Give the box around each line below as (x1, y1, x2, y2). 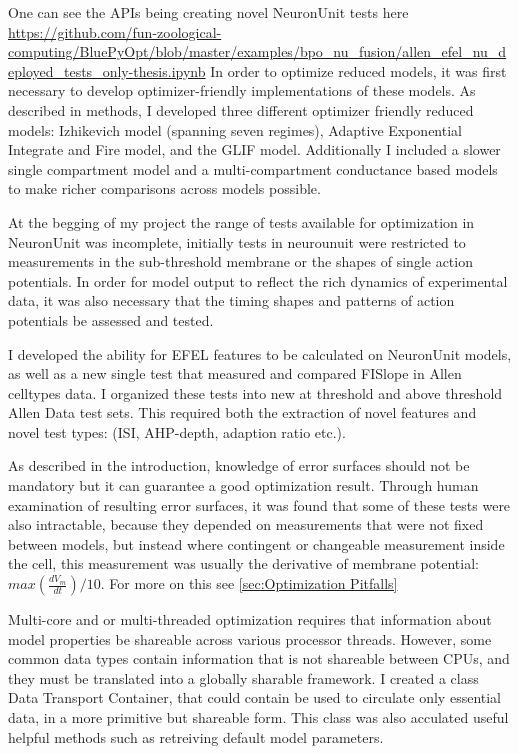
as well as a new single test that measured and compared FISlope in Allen (8, 363, 462, 384)
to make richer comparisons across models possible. (8, 178, 321, 199)
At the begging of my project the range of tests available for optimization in (8, 211, 475, 232)
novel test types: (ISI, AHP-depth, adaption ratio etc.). (8, 421, 346, 442)
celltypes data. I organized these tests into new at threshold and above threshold (8, 382, 503, 403)
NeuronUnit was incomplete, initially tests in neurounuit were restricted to (8, 231, 466, 252)
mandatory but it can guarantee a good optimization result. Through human (8, 475, 479, 496)
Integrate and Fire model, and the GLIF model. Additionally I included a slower (8, 139, 501, 160)
